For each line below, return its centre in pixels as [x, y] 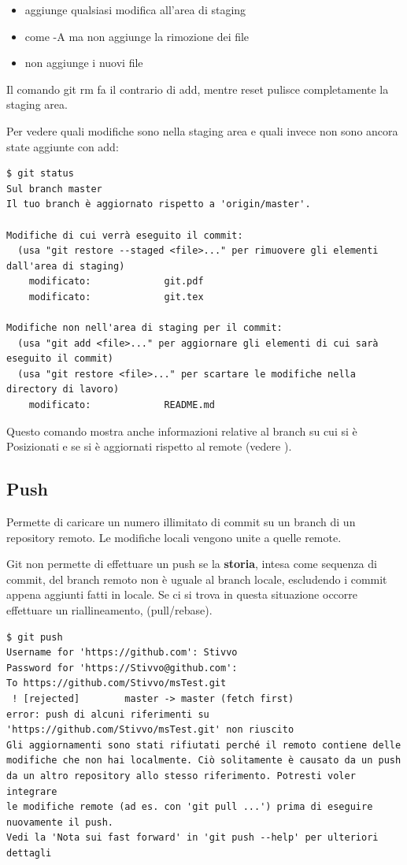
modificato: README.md [122, 405]
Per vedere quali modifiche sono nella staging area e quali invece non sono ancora [202, 130]
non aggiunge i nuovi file [84, 63]
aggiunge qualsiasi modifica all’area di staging [135, 9]
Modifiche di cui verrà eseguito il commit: [125, 235]
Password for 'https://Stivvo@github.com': [122, 668]
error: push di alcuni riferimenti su [108, 714]
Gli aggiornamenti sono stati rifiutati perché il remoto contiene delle [204, 745]
